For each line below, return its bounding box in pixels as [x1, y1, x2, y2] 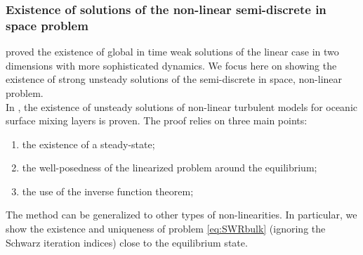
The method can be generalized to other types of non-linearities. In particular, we [6, 207, 357, 222]
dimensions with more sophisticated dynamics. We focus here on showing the [6, 58, 337, 72]
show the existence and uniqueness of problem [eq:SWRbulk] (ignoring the [6, 221, 326, 236]
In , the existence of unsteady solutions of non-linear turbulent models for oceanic [6, 99, 358, 114]
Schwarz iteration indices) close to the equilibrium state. [6, 235, 248, 249]
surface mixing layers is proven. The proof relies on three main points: [6, 113, 308, 128]
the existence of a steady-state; [22, 136, 155, 151]
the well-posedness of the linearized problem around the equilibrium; [22, 160, 317, 175]
